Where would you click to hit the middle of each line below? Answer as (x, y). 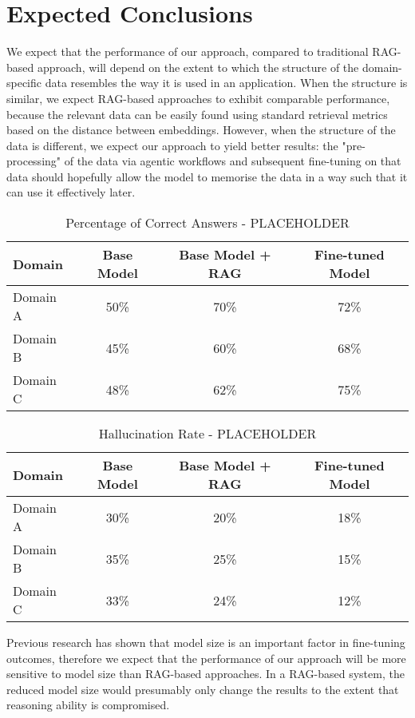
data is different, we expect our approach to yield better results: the (172, 145)
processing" (34, 161)
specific (24, 83)
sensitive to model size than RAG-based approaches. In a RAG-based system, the (206, 674)
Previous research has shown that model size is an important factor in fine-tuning (206, 643)
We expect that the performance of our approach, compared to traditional (188, 52)
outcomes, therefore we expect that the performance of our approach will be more (206, 658)
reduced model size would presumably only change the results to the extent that (203, 689)
